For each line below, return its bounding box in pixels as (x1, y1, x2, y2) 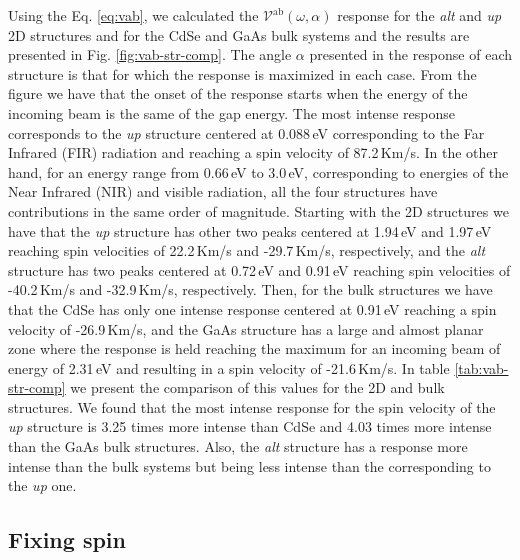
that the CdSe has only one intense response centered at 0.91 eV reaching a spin (8, 298, 497, 319)
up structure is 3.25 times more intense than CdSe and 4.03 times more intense (8, 416, 492, 437)
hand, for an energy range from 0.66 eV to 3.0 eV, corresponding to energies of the (8, 161, 509, 182)
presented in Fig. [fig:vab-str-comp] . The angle (8, 44, 292, 65)
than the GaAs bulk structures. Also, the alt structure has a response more (8, 436, 468, 457)
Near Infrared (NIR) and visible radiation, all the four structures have (8, 181, 438, 202)
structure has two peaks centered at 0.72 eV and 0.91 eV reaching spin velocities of (8, 259, 511, 280)
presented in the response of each (309, 44, 512, 65)
